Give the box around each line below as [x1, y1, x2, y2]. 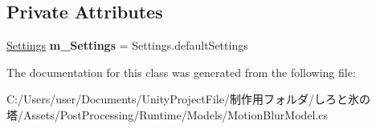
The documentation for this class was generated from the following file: [6, 63, 356, 80]
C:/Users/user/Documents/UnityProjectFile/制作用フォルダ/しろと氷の [6, 91, 370, 107]
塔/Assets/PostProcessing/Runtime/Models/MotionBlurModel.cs [6, 106, 329, 123]
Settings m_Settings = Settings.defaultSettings [6, 37, 248, 54]
